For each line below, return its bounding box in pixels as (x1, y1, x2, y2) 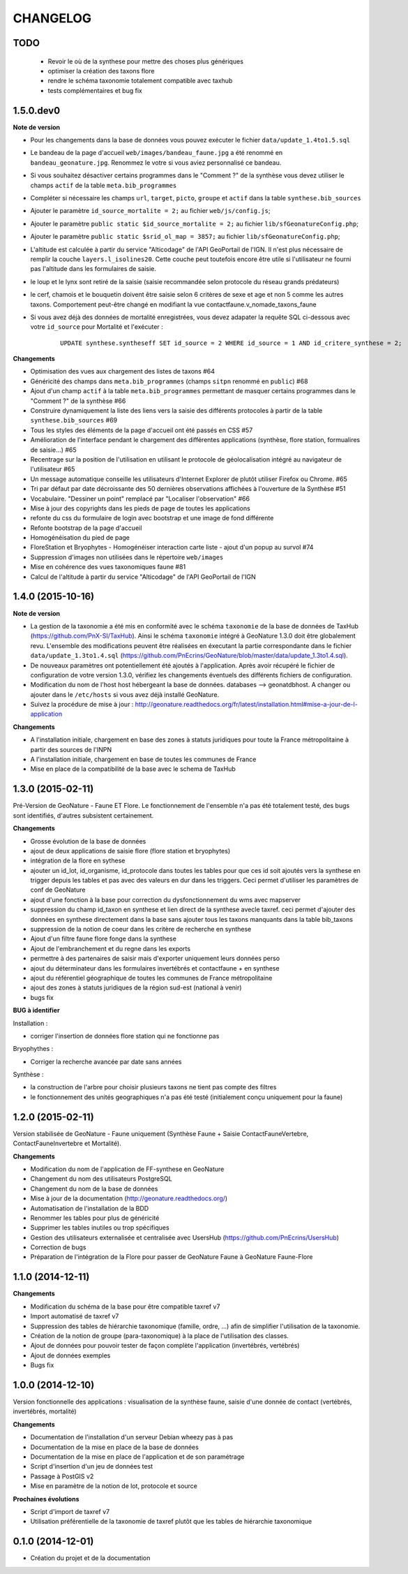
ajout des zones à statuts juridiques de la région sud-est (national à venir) (30, 983, 242, 992)
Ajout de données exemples (30, 1351, 111, 1360)
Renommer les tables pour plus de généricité (30, 1214, 160, 1222)
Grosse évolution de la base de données (30, 837, 146, 845)
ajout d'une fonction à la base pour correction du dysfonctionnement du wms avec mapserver (30, 895, 301, 904)
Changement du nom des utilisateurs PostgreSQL (30, 1175, 172, 1183)
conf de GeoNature (30, 885, 86, 894)
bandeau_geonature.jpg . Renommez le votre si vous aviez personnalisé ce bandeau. (30, 158, 282, 167)
